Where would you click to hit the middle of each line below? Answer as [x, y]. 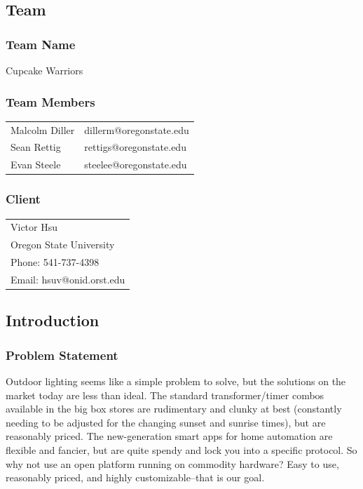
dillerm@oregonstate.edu [137, 129]
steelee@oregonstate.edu [136, 165]
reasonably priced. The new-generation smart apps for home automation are [169, 436]
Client [23, 199]
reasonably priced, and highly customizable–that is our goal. [135, 477]
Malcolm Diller [43, 129]
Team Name [41, 44]
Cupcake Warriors [44, 70]
